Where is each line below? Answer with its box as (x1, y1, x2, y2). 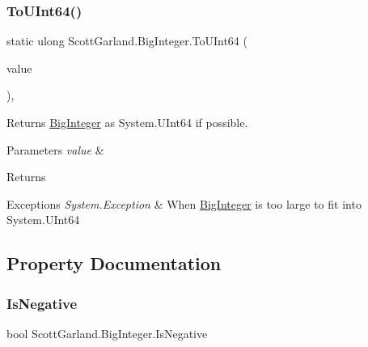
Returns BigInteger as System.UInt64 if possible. (6, 114, 248, 130)
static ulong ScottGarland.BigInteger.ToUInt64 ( (6, 32, 247, 49)
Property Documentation (6, 251, 222, 276)
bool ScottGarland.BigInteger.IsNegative (6, 324, 208, 341)
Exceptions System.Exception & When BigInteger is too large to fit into (6, 195, 362, 212)
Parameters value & (6, 141, 104, 158)
